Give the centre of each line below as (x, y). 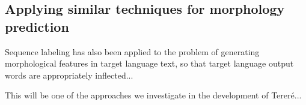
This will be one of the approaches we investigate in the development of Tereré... (153, 95)
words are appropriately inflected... (69, 75)
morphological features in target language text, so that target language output (149, 63)
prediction (37, 26)
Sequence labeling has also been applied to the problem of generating (132, 51)
